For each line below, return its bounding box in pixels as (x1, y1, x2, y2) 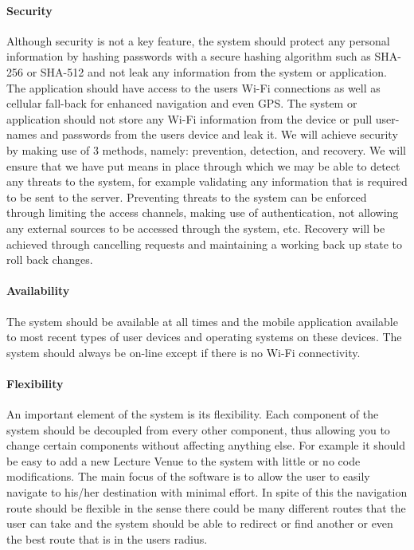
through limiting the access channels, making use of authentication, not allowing (6, 204, 399, 221)
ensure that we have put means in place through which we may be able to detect (6, 157, 400, 174)
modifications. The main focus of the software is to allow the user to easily (6, 468, 370, 485)
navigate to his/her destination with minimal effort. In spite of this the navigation (6, 484, 408, 501)
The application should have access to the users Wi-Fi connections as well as (6, 79, 381, 96)
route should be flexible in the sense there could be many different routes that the (6, 499, 406, 516)
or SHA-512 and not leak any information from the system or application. (26, 63, 387, 80)
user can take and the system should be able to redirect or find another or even (6, 515, 393, 532)
